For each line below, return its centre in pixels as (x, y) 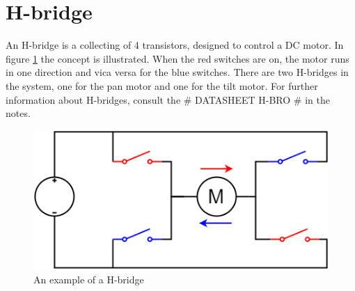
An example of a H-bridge (89, 279)
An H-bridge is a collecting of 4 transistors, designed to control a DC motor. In (175, 45)
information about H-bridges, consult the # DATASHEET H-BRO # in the (168, 99)
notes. (18, 113)
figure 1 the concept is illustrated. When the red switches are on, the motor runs (177, 58)
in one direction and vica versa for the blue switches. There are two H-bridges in (177, 72)
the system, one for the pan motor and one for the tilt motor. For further (162, 85)
